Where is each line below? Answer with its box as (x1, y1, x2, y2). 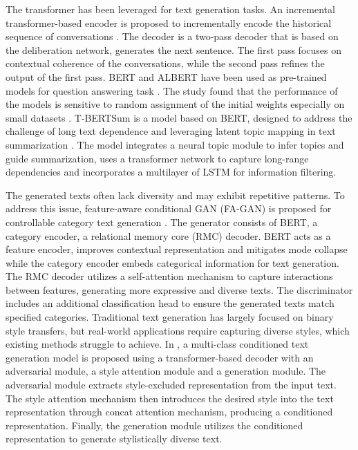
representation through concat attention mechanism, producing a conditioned (6, 404, 333, 419)
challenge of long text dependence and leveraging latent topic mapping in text (6, 124, 336, 138)
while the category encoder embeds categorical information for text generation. (6, 255, 339, 270)
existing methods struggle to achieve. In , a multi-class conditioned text (6, 337, 309, 351)
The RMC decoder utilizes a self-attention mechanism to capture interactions (6, 269, 333, 283)
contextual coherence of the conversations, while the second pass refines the (6, 56, 325, 71)
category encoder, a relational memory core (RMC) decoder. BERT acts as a (6, 228, 331, 243)
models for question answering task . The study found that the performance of (6, 83, 338, 97)
